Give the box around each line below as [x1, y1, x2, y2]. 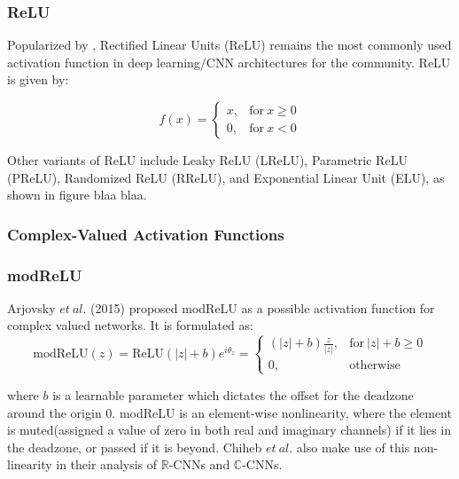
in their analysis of [56, 455, 158, 474]
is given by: [7, 70, 69, 89]
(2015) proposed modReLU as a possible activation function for [90, 298, 435, 317]
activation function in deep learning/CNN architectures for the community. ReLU [7, 52, 451, 71]
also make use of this [296, 437, 410, 456]
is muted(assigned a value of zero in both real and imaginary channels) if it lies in [7, 420, 452, 439]
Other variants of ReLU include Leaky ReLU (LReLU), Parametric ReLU [7, 151, 408, 169]
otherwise [349, 358, 401, 372]
